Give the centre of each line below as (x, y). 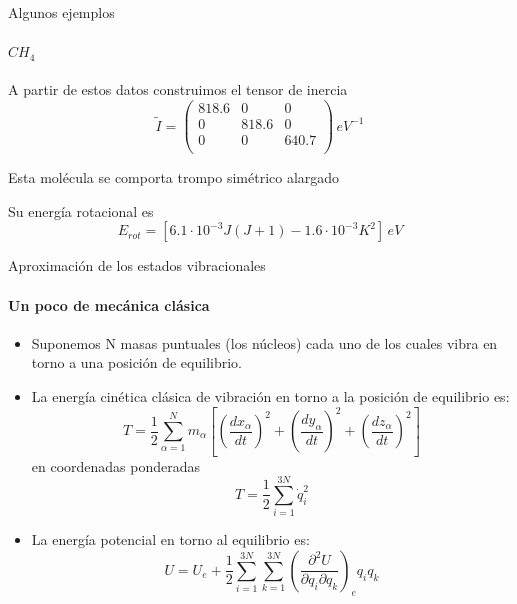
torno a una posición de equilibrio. (136, 362)
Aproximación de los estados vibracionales (137, 265)
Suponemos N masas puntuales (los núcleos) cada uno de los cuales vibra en (264, 342)
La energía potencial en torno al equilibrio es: (170, 539)
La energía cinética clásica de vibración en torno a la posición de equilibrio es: (270, 395)
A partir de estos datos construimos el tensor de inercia (178, 89)
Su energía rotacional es (81, 210)
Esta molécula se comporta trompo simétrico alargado (174, 177)
